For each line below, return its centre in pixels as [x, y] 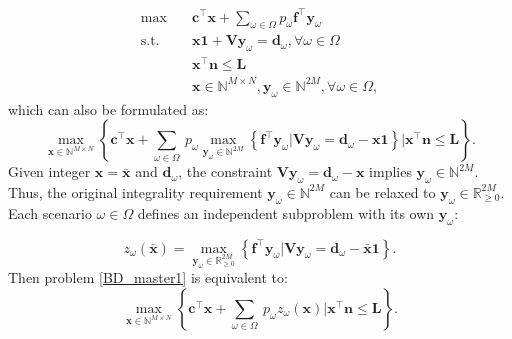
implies [390, 171]
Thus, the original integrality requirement [135, 191]
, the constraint [225, 171]
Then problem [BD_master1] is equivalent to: [148, 277]
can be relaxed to [382, 191]
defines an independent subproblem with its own [286, 212]
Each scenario [50, 212]
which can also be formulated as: [108, 108]
